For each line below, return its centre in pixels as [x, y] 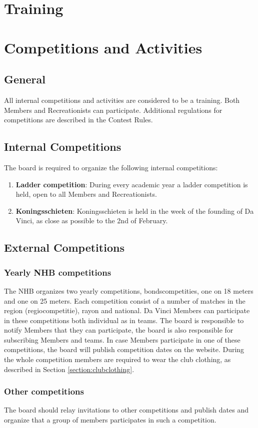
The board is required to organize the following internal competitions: [111, 167]
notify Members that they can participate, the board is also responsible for [119, 330]
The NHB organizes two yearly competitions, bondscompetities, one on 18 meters [129, 290]
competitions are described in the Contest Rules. [78, 120]
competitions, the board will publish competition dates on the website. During [124, 349]
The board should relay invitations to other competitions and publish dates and [126, 410]
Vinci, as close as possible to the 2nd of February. [92, 220]
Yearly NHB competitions [58, 272]
